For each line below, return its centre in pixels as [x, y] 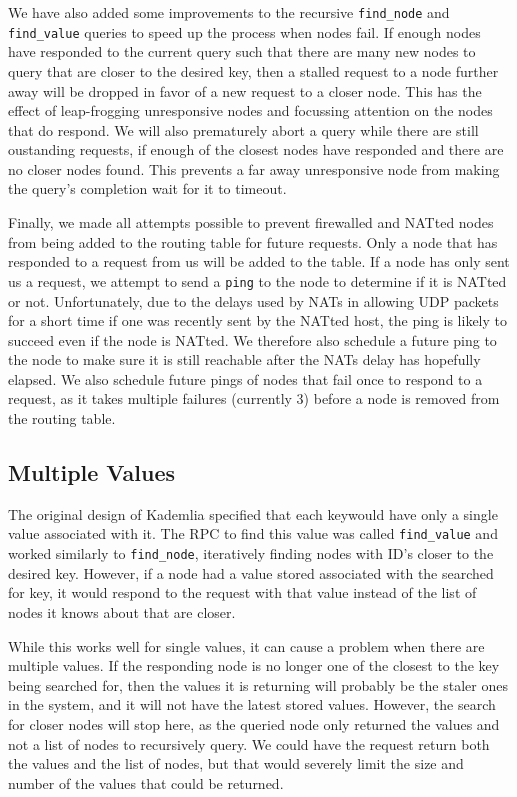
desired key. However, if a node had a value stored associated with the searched [251, 572]
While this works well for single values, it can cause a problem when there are [246, 645]
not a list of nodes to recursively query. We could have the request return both [249, 743]
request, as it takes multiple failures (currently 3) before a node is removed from [254, 398]
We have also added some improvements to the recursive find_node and [229, 12]
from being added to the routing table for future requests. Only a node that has [253, 241]
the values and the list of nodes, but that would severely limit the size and [236, 763]
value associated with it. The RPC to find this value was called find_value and [253, 533]
